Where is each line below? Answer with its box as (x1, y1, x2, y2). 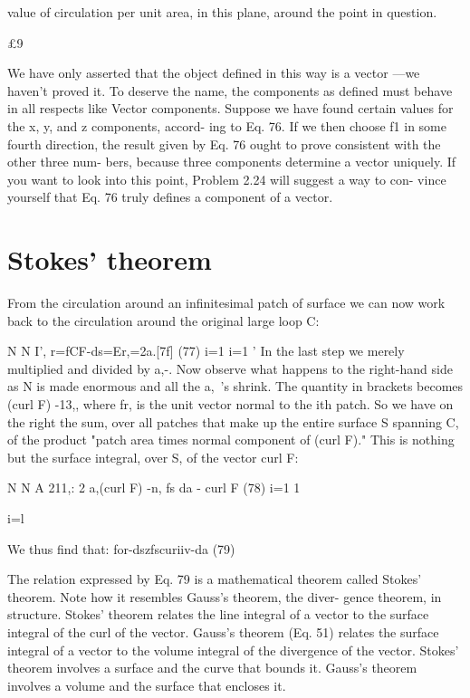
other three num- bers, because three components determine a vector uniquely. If (7, 152, 456, 171)
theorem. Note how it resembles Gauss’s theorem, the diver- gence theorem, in (7, 587, 442, 606)
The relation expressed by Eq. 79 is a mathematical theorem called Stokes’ (7, 569, 422, 588)
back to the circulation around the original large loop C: (7, 311, 320, 330)
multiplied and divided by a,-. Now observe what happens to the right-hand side (7, 359, 453, 378)
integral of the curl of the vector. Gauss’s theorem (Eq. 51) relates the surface (7, 622, 439, 641)
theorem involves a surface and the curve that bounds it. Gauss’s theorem (7, 658, 417, 677)
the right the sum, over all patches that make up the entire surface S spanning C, (7, 412, 459, 431)
